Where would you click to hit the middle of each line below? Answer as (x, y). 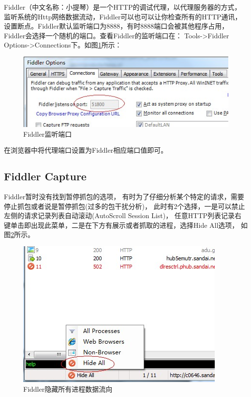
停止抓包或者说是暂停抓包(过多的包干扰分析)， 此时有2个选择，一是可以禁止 (125, 206)
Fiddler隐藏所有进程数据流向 (68, 389)
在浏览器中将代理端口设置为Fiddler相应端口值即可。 (86, 150)
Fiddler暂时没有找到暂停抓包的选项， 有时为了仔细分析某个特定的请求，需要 (124, 197)
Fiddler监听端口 (48, 134)
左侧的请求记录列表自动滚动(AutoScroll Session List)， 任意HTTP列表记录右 (123, 215)
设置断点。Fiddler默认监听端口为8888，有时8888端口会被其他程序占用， (116, 26)
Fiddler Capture (45, 176)
